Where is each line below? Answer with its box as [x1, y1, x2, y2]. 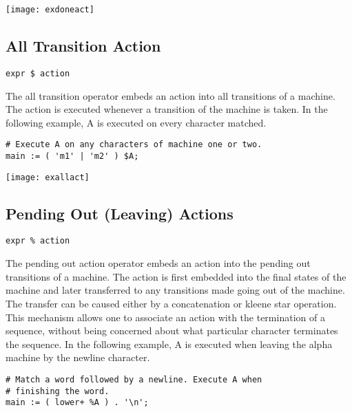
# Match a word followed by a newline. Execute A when [6, 374, 262, 384]
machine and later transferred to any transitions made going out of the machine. [6, 283, 345, 297]
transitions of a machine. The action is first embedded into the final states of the [6, 269, 346, 283]
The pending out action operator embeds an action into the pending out [6, 256, 311, 270]
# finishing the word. [6, 386, 110, 396]
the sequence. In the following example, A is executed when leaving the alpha [6, 336, 333, 351]
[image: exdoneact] [6, 5, 94, 14]
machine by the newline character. [6, 350, 150, 365]
